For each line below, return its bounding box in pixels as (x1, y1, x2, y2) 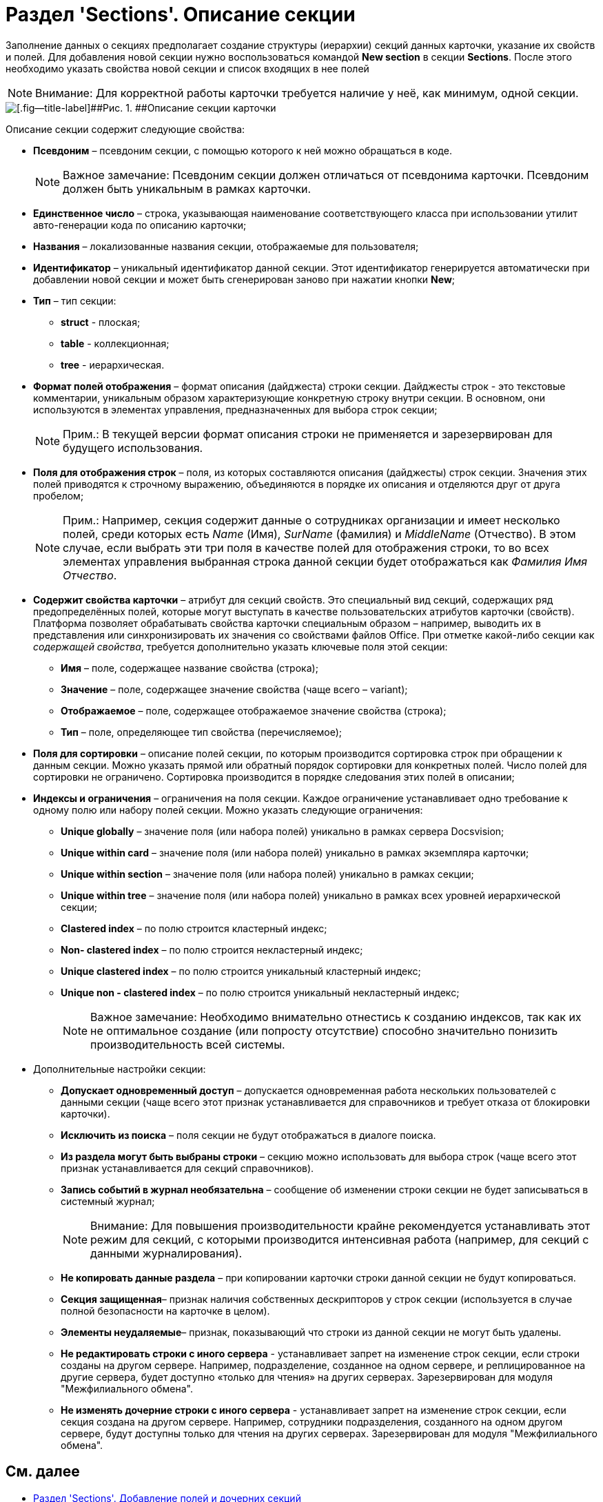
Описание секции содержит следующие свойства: (6, 123, 245, 135)
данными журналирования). (90, 1246, 243, 1260)
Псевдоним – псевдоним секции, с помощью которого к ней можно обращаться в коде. (33, 144, 452, 156)
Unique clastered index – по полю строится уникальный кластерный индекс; (61, 965, 421, 977)
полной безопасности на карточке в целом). (61, 1304, 270, 1317)
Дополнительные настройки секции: (33, 1062, 206, 1075)
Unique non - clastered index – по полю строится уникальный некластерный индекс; (61, 986, 460, 998)
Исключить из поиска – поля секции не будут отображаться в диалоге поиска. (61, 1129, 436, 1141)
